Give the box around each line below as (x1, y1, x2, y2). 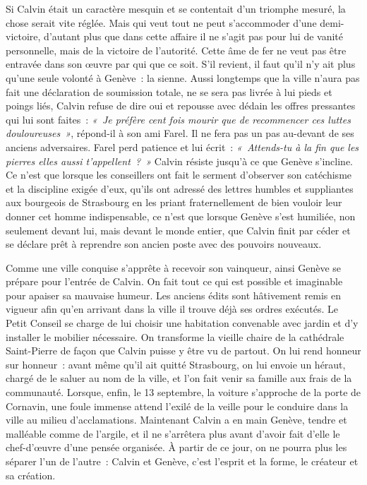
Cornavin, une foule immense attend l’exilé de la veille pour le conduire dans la (6, 398, 349, 413)
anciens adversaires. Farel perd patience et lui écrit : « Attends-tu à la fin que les (6, 139, 359, 154)
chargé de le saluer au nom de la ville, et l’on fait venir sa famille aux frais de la (6, 371, 352, 385)
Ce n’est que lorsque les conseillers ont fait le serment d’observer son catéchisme (6, 167, 352, 182)
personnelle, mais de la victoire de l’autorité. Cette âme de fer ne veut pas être (6, 42, 347, 57)
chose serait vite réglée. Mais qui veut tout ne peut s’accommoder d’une (6, 15, 317, 30)
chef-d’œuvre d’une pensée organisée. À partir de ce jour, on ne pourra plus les (6, 440, 347, 455)
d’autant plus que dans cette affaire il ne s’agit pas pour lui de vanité (44, 29, 343, 44)
